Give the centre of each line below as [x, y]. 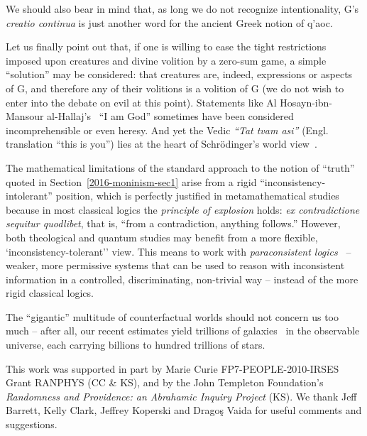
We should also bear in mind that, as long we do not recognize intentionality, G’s [182, 9]
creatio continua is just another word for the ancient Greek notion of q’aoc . [169, 22]
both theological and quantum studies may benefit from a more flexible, [162, 237]
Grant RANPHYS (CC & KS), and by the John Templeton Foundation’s [165, 382]
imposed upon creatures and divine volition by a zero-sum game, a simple [166, 60]
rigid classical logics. [50, 293]
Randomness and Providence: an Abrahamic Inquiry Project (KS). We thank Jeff [181, 396]
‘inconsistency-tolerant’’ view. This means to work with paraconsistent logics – [179, 251]
